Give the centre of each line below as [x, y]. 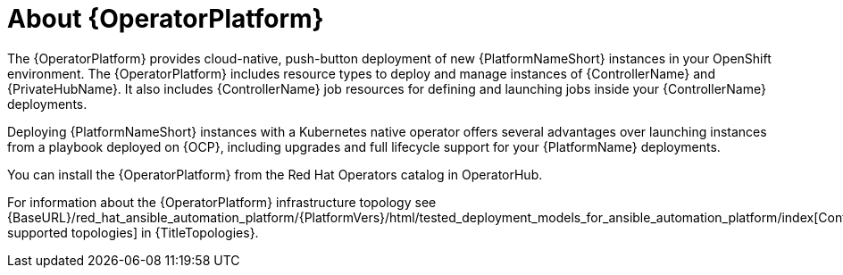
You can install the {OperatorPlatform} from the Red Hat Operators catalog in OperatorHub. [275, 174]
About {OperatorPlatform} [166, 19]
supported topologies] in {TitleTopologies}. [133, 232]
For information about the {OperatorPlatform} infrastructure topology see [222, 202]
